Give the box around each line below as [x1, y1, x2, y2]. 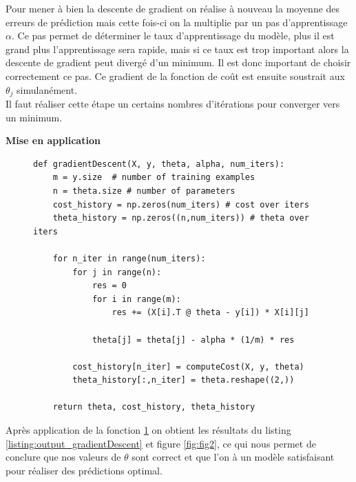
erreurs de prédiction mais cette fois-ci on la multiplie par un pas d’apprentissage [6, 14, 348, 29]
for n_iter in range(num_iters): [52, 253, 206, 263]
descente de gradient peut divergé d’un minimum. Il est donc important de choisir [6, 55, 351, 70]
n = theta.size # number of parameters [52, 185, 235, 196]
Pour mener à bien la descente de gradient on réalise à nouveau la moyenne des [6, 1, 340, 15]
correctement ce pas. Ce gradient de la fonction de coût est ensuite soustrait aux [6, 68, 345, 83]
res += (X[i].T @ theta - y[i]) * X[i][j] [112, 308, 309, 318]
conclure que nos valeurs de [6, 450, 121, 464]
